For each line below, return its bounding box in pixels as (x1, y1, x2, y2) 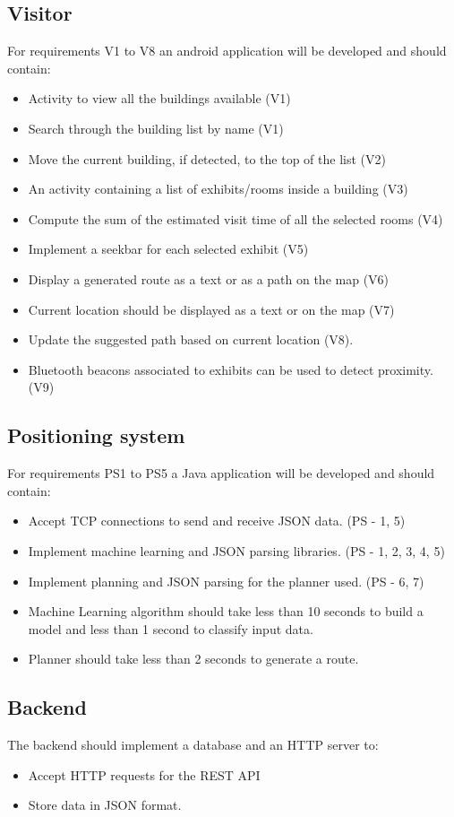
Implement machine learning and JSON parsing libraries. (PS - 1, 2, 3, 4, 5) (28, 541, 445, 560)
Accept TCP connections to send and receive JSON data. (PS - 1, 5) (28, 511, 406, 530)
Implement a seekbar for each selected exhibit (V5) (28, 239, 309, 258)
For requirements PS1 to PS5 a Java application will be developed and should (7, 464, 435, 482)
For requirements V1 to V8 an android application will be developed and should (7, 41, 447, 60)
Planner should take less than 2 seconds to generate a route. (28, 649, 359, 668)
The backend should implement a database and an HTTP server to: (7, 735, 379, 754)
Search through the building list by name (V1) (28, 118, 284, 137)
